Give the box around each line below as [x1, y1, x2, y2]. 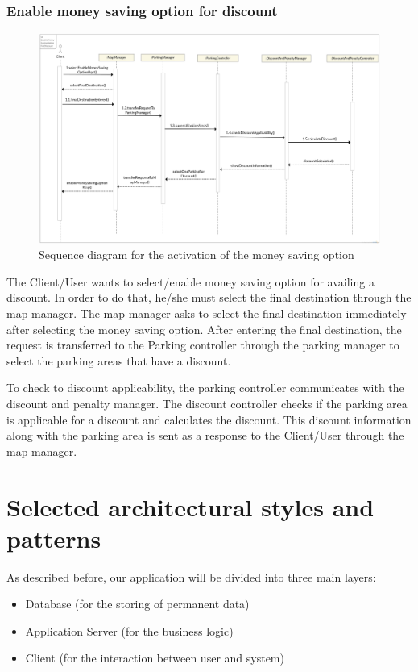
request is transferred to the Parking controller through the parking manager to [6, 336, 399, 353]
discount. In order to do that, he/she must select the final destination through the [6, 289, 412, 306]
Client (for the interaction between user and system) [25, 649, 284, 666]
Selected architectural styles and [6, 490, 375, 523]
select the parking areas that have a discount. [6, 352, 231, 369]
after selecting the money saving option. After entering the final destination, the [6, 320, 402, 337]
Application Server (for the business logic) [25, 622, 234, 639]
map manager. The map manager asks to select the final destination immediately [6, 305, 407, 322]
